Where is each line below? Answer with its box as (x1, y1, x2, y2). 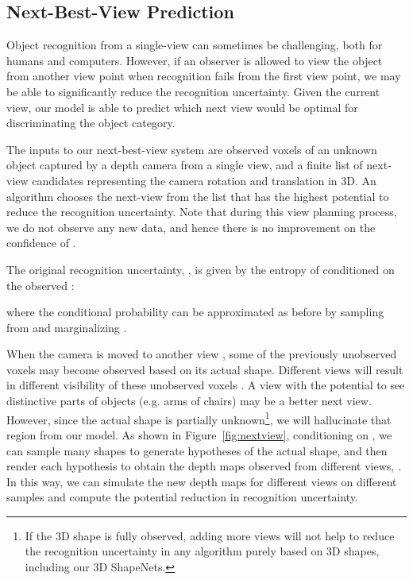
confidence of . (6, 234, 76, 251)
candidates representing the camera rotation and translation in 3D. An (32, 172, 376, 188)
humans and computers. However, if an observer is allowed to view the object (6, 52, 383, 68)
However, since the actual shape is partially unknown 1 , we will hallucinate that (6, 408, 392, 427)
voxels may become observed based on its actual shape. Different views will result (6, 361, 403, 377)
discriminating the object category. (6, 114, 176, 131)
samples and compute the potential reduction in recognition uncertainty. (6, 489, 358, 505)
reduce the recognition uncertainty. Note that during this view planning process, (6, 203, 397, 220)
